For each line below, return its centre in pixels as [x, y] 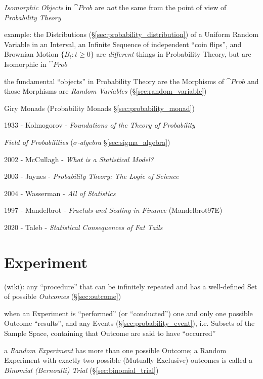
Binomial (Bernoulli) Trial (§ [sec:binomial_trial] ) [81, 370]
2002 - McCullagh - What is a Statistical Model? [79, 159]
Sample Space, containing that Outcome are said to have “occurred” [110, 333]
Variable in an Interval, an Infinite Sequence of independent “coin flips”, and [123, 44]
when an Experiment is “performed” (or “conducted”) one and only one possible [128, 313]
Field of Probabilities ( [39, 142]
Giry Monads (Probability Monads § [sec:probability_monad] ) [99, 108]
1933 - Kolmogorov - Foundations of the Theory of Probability [100, 125]
